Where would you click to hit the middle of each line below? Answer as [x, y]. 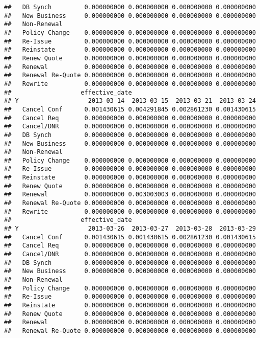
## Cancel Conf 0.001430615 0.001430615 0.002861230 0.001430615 [130, 237]
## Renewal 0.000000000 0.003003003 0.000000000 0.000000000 [130, 195]
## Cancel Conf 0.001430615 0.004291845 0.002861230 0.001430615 [130, 109]
